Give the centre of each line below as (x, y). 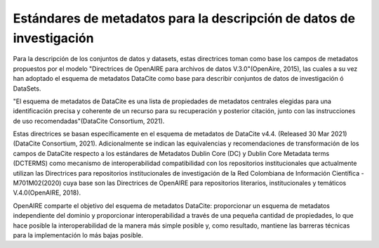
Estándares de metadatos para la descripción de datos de (184, 18)
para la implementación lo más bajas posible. (78, 235)
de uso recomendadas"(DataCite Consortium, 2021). (89, 121)
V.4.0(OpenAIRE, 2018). (47, 192)
